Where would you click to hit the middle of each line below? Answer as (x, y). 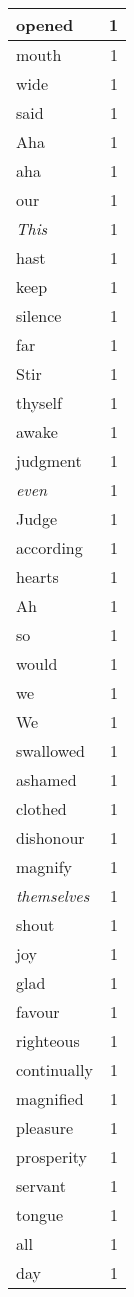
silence (39, 315)
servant (41, 1185)
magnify (44, 866)
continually (54, 1069)
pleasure (45, 1127)
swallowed (50, 750)
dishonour (50, 837)
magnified (50, 1098)
